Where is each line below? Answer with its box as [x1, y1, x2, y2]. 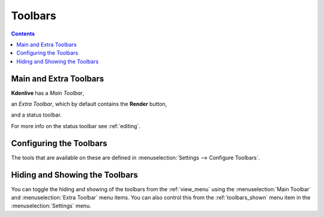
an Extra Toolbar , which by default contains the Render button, [11, 100, 167, 108]
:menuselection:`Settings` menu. [11, 202, 91, 210]
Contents [11, 30, 35, 37]
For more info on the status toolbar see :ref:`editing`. [11, 122, 141, 129]
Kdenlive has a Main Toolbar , [11, 89, 85, 96]
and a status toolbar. [11, 111, 62, 118]
